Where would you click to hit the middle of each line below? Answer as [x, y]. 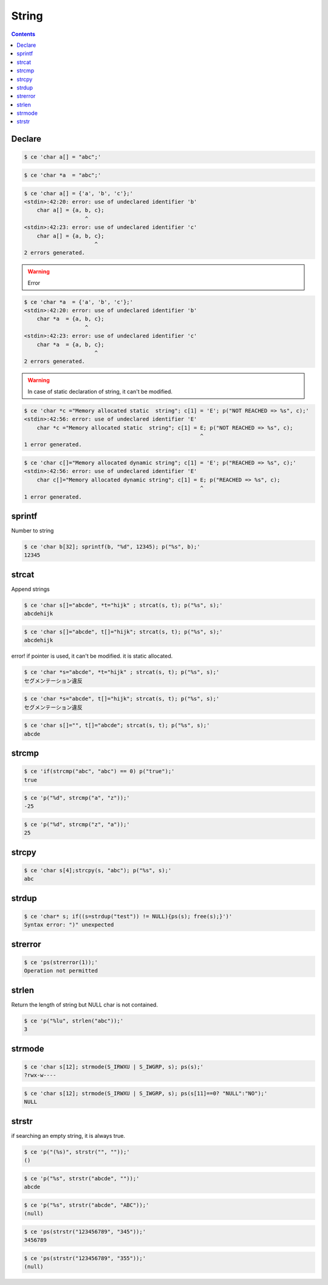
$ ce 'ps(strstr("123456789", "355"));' [85, 1258]
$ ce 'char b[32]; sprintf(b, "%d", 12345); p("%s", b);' [112, 546]
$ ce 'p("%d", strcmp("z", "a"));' [77, 825]
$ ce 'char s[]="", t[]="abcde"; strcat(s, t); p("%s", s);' [117, 725]
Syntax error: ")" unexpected [69, 925]
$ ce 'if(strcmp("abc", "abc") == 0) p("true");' [99, 771]
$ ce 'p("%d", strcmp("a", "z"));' [77, 798]
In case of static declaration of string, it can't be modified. [100, 391]
